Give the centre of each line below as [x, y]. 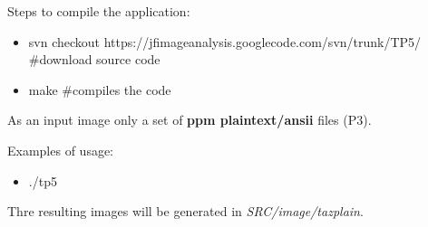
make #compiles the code [100, 89]
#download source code [94, 59]
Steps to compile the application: [99, 11]
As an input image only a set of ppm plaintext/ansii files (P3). [190, 120]
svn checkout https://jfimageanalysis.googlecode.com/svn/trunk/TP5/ [225, 41]
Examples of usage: [61, 150]
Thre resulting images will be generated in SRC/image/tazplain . [185, 211]
